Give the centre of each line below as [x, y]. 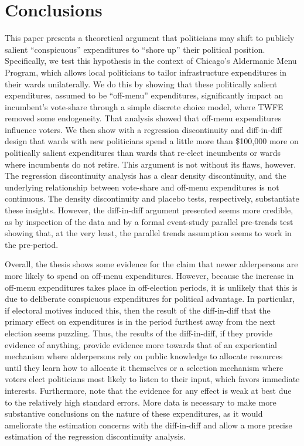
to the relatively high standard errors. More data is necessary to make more [141, 402]
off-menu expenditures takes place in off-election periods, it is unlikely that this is [151, 287]
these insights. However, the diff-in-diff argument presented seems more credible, [149, 210]
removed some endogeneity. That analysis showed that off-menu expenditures [143, 118]
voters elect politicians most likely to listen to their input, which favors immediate [152, 379]
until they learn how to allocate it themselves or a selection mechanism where [144, 367]
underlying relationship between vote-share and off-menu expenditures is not [142, 187]
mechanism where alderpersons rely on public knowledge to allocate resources [144, 356]
